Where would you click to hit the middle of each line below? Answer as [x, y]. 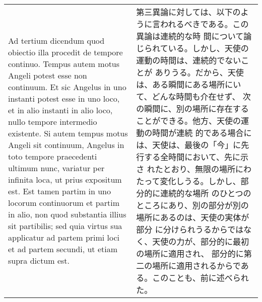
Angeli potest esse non [48, 75]
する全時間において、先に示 [196, 157]
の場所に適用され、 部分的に [190, 253]
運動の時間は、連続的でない [189, 60]
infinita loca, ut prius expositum [65, 179]
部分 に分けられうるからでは [190, 229]
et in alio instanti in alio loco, [60, 110]
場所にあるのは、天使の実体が [193, 217]
